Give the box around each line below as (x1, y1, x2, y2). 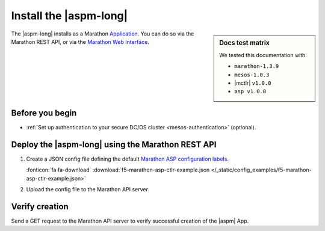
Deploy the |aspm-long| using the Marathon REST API (11, 139, 217, 150)
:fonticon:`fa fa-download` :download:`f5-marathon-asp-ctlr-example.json (26, 166, 210, 174)
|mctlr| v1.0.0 (234, 79, 271, 87)
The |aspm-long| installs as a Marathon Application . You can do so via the (11, 30, 194, 37)
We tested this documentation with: (219, 51, 307, 58)
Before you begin (11, 108, 77, 118)
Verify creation (11, 202, 69, 212)
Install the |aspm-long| (11, 9, 128, 22)
